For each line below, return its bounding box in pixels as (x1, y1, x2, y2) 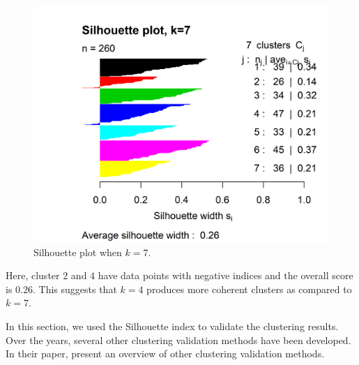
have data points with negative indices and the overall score (98, 268, 353, 283)
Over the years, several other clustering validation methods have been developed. (6, 332, 351, 347)
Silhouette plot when (33, 244, 122, 259)
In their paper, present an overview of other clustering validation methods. (6, 346, 325, 361)
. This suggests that (32, 281, 117, 296)
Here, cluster (6, 268, 60, 283)
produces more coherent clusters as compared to (146, 281, 352, 296)
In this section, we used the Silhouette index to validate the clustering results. (6, 319, 339, 334)
